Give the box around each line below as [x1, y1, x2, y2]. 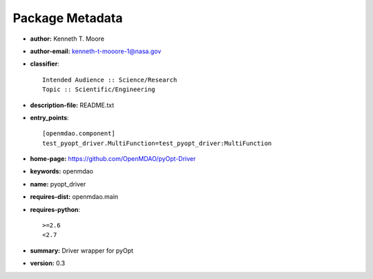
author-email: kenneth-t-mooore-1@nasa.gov [30, 47, 162, 55]
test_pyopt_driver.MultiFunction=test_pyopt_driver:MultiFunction [42, 139, 272, 147]
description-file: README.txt [30, 101, 114, 109]
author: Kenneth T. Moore [30, 35, 105, 43]
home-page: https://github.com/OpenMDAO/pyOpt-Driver [30, 155, 196, 163]
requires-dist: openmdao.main [30, 193, 119, 201]
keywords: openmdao [30, 167, 93, 175]
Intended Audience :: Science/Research [42, 76, 178, 84]
